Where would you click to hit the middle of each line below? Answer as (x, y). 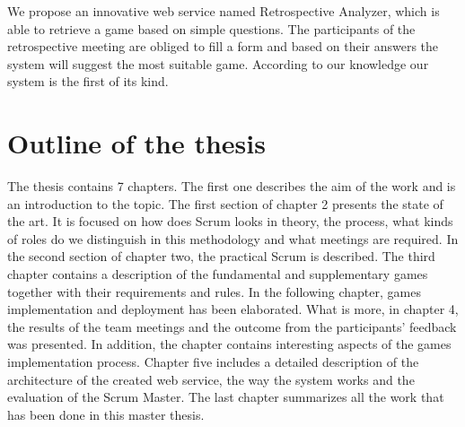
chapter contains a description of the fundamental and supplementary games (218, 274)
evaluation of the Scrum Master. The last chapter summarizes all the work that (226, 397)
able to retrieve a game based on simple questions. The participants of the (211, 28)
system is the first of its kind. (88, 81)
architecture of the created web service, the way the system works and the (211, 379)
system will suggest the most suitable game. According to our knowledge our (218, 63)
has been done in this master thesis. (106, 414)
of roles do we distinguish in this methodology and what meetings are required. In (233, 238)
